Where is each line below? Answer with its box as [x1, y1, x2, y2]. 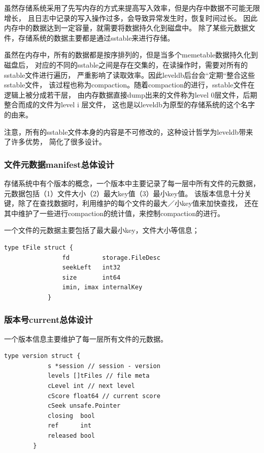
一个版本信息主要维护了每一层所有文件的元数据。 [4, 333, 168, 344]
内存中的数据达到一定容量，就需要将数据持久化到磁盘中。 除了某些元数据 [4, 22, 248, 33]
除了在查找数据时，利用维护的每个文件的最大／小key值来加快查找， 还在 [18, 198, 259, 208]
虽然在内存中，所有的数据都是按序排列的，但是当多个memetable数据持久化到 [4, 49, 258, 60]
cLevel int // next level [47, 382, 135, 390]
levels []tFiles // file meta [47, 372, 150, 380]
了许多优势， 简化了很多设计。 [4, 136, 106, 147]
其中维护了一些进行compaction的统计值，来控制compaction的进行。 [4, 207, 224, 218]
